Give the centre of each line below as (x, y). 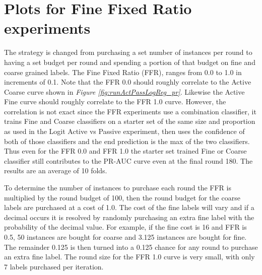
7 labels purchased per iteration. (54, 266)
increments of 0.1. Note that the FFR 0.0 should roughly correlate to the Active (128, 82)
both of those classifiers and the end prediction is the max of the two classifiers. (127, 141)
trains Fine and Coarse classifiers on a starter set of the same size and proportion (130, 121)
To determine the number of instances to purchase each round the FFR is (118, 188)
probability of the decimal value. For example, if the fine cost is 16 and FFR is (125, 227)
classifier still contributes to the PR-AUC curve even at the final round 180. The (128, 160)
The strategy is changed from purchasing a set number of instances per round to (128, 52)
